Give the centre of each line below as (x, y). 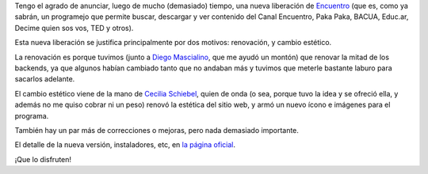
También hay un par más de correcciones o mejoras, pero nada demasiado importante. (157, 130)
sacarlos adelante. (45, 79)
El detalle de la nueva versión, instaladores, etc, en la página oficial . (125, 145)
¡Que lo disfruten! (43, 159)
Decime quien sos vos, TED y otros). (74, 28)
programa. (32, 115)
